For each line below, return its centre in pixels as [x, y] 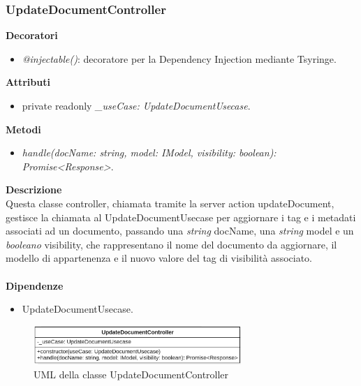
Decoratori [32, 35]
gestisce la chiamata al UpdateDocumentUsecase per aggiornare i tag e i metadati [181, 217]
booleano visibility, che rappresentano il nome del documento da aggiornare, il [171, 244]
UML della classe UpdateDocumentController [131, 374]
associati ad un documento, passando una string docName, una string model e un [180, 231]
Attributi [28, 82]
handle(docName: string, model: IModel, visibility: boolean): [149, 153]
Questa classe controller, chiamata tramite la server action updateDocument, [170, 203]
